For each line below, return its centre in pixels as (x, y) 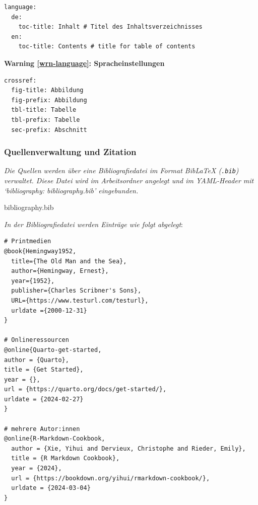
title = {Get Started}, (44, 370)
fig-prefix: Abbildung (49, 100)
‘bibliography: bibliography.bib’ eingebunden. (71, 190)
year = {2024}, (37, 468)
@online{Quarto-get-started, (53, 350)
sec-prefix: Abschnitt (49, 130)
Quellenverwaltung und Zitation (70, 152)
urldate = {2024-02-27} (44, 399)
